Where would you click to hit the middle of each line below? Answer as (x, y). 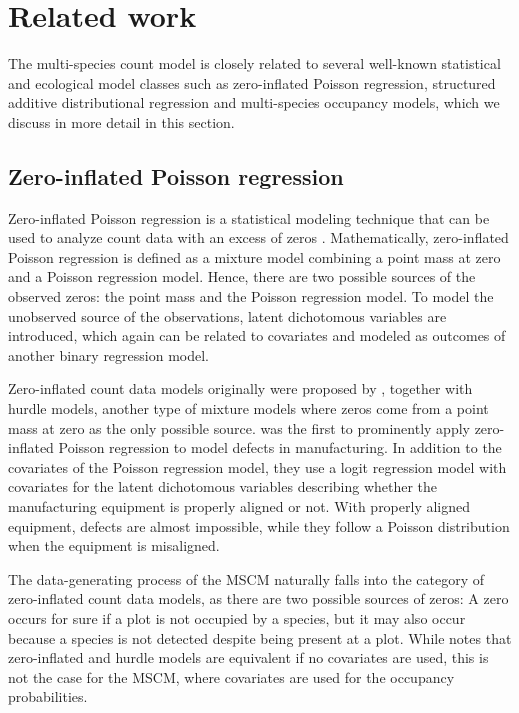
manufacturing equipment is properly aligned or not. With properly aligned (239, 506)
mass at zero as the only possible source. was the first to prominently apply (239, 427)
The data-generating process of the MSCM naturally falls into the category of (246, 578)
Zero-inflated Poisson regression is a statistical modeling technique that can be (249, 217)
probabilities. (48, 696)
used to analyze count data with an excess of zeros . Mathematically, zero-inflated (258, 237)
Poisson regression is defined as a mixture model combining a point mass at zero (254, 256)
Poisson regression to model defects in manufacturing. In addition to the (280, 447)
